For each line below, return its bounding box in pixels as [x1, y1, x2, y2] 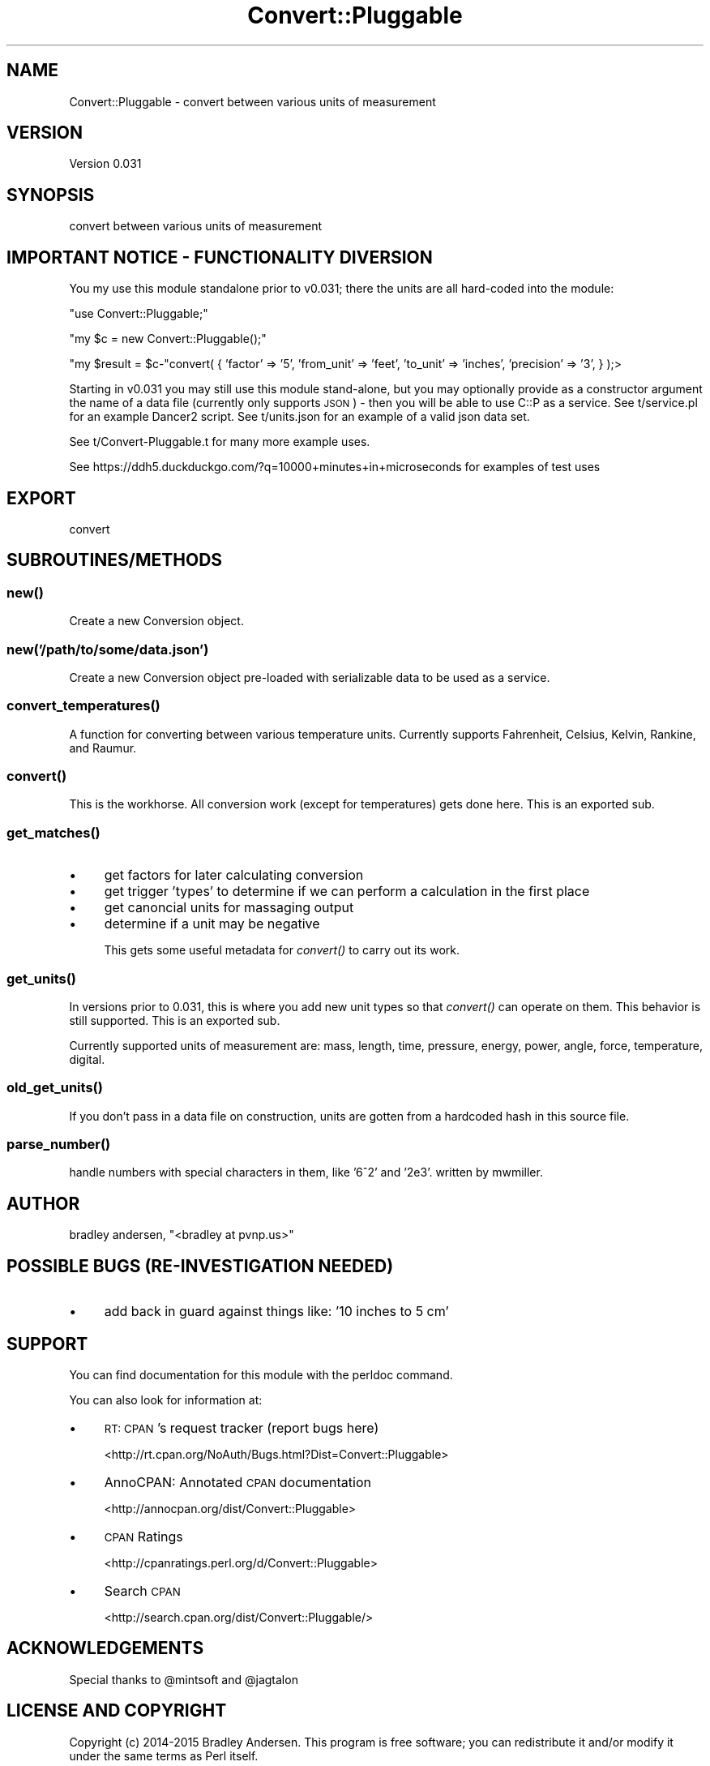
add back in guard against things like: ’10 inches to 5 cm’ [104, 1303, 449, 1320]
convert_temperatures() [6, 697, 160, 714]
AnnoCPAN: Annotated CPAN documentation [104, 1473, 371, 1490]
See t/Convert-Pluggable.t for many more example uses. [69, 435, 370, 449]
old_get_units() [6, 1079, 103, 1096]
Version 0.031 [69, 156, 142, 171]
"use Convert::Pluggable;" [69, 306, 208, 321]
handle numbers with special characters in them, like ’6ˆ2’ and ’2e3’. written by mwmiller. [69, 1165, 543, 1180]
